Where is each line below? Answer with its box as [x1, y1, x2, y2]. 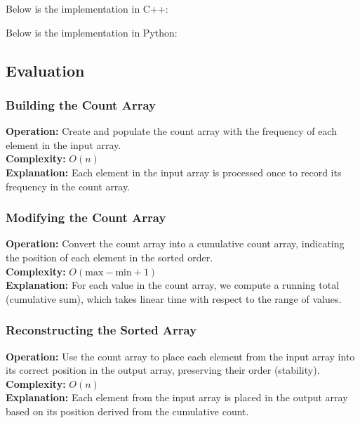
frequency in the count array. [6, 178, 131, 193]
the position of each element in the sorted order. [6, 249, 213, 264]
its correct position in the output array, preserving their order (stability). [6, 363, 320, 377]
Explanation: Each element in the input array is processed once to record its [6, 164, 342, 179]
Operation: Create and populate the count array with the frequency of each [6, 124, 337, 138]
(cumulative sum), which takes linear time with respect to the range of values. [6, 291, 342, 306]
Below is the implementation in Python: [6, 25, 178, 39]
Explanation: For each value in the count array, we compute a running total [6, 278, 340, 292]
